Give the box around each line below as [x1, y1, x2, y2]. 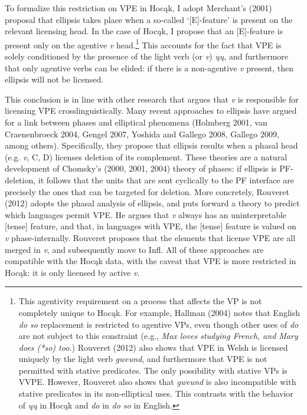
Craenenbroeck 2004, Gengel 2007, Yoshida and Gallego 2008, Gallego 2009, [5, 127, 279, 140]
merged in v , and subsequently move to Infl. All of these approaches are [5, 243, 264, 255]
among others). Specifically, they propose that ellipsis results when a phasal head [5, 139, 298, 151]
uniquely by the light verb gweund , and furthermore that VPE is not [18, 353, 267, 365]
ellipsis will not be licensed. [5, 73, 104, 85]
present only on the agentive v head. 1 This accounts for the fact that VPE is [5, 37, 282, 51]
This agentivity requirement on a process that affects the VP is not [18, 295, 262, 307]
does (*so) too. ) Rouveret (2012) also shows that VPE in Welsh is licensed [18, 341, 288, 353]
